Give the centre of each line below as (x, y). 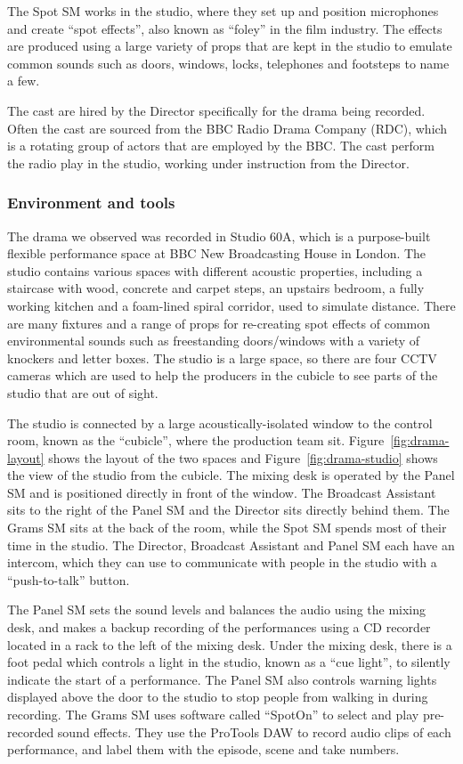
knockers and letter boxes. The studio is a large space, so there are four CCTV (222, 358)
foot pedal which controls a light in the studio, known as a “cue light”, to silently (229, 662)
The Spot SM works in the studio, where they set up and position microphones (223, 11)
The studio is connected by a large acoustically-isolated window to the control (220, 423)
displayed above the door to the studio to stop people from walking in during (218, 697)
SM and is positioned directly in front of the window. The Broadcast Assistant (222, 492)
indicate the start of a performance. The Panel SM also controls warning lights (222, 679)
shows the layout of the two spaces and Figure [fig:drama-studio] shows (243, 457)
